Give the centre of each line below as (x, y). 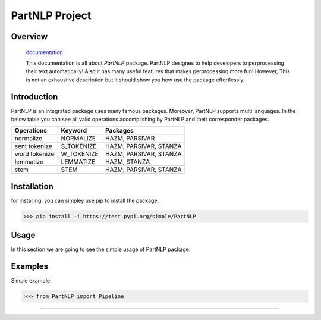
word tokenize (34, 154)
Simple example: (31, 281)
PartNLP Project (51, 15)
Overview (29, 37)
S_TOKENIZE (79, 146)
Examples (30, 267)
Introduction (34, 97)
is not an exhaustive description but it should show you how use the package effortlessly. (135, 80)
